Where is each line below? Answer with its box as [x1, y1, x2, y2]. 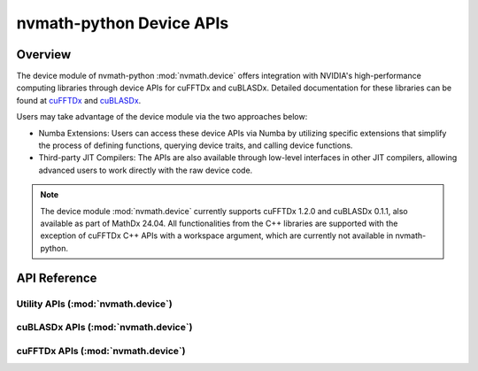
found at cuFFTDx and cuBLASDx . [16, 95, 142, 105]
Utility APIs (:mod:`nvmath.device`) [16, 298, 173, 310]
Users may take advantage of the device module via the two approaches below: [16, 112, 308, 122]
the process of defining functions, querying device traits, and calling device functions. [38, 140, 353, 151]
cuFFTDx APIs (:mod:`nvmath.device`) [16, 344, 186, 357]
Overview [16, 47, 72, 62]
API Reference [16, 270, 97, 285]
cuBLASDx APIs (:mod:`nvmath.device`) [16, 321, 193, 334]
